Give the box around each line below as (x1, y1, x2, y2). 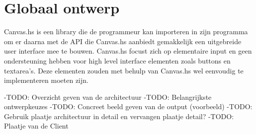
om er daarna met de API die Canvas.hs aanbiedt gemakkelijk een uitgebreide (4, 36, 242, 46)
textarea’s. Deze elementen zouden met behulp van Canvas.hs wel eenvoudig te (4, 65, 244, 75)
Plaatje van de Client (4, 121, 69, 131)
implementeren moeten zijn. (4, 75, 88, 85)
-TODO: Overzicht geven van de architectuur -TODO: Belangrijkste (4, 91, 212, 102)
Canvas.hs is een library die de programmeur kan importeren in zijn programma (4, 26, 248, 37)
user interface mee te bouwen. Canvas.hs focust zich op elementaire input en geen (4, 46, 252, 56)
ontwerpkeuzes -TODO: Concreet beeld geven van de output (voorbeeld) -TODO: (4, 101, 253, 112)
